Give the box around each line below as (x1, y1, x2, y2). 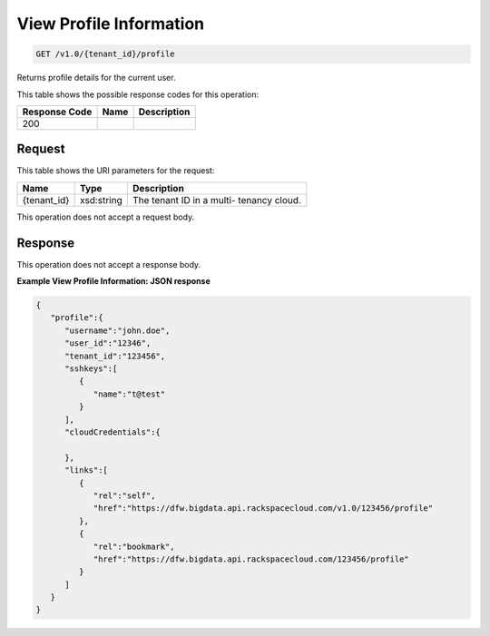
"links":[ (64, 465, 109, 475)
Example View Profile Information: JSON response (16, 276, 211, 287)
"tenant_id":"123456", (64, 350, 166, 361)
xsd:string (79, 193, 122, 206)
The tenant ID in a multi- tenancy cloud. (132, 193, 301, 206)
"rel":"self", (93, 490, 156, 501)
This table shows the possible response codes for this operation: (16, 89, 260, 100)
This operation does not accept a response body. (16, 259, 201, 269)
